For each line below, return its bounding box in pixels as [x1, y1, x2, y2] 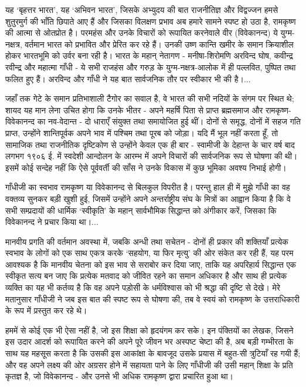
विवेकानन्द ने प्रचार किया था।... [5, 216, 98, 228]
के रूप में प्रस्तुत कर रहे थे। [5, 304, 87, 317]
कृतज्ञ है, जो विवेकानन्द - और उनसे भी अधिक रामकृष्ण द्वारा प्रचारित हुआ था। [5, 370, 234, 382]
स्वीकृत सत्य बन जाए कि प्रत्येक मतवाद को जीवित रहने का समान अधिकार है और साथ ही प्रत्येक [5, 270, 287, 282]
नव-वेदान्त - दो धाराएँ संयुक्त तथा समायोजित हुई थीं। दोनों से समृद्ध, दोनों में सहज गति [47, 115, 301, 127]
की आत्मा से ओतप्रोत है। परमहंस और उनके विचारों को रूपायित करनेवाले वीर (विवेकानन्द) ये [5, 26, 278, 39]
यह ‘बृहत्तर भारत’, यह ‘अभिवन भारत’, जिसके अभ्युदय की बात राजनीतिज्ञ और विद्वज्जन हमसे [5, 4, 278, 15]
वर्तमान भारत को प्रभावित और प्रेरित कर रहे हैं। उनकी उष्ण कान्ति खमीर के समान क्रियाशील [25, 38, 294, 50]
